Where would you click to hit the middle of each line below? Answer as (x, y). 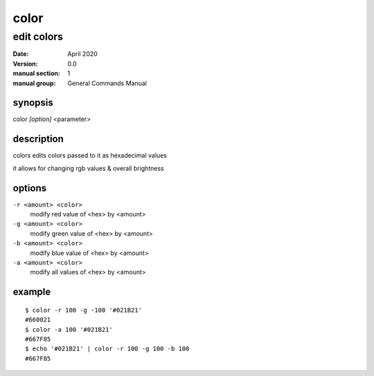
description (38, 139)
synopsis (33, 103)
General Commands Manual (107, 83)
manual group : (34, 83)
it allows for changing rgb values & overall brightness (88, 168)
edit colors (38, 37)
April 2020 (83, 54)
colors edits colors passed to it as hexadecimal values (90, 156)
